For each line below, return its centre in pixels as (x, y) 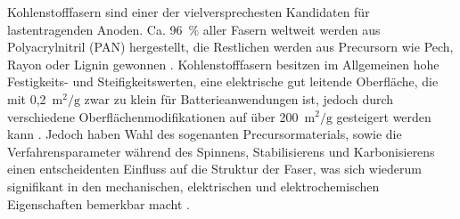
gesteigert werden (384, 116)
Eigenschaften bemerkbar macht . (99, 203)
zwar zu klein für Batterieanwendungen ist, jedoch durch (239, 98)
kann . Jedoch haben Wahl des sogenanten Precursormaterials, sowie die (205, 134)
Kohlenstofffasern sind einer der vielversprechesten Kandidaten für (189, 12)
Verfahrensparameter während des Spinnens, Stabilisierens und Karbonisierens (221, 151)
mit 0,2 (27, 98)
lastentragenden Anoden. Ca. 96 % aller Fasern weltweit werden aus (194, 29)
